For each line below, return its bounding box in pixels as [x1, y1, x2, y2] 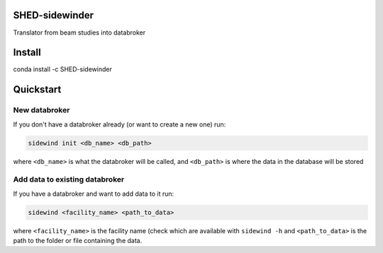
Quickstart [13, 83, 62, 95]
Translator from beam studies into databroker [13, 28, 145, 37]
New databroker [13, 105, 70, 115]
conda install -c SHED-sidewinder [13, 65, 113, 73]
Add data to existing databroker [13, 175, 125, 184]
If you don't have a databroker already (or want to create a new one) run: [13, 120, 226, 129]
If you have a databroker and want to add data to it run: [13, 189, 174, 198]
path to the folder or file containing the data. [13, 237, 143, 245]
